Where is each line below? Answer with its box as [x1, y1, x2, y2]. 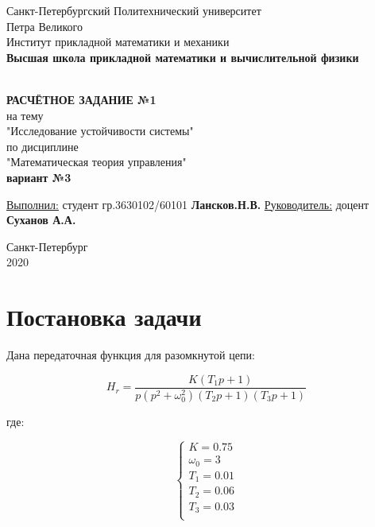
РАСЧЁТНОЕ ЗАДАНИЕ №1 [6, 91, 157, 107]
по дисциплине [6, 138, 79, 154]
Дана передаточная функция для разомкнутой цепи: [6, 347, 255, 363]
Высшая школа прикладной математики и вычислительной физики [6, 48, 359, 65]
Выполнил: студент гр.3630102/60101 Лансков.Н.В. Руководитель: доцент [6, 196, 369, 212]
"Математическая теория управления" [6, 153, 187, 170]
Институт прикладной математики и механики [6, 33, 230, 50]
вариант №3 [6, 169, 72, 185]
